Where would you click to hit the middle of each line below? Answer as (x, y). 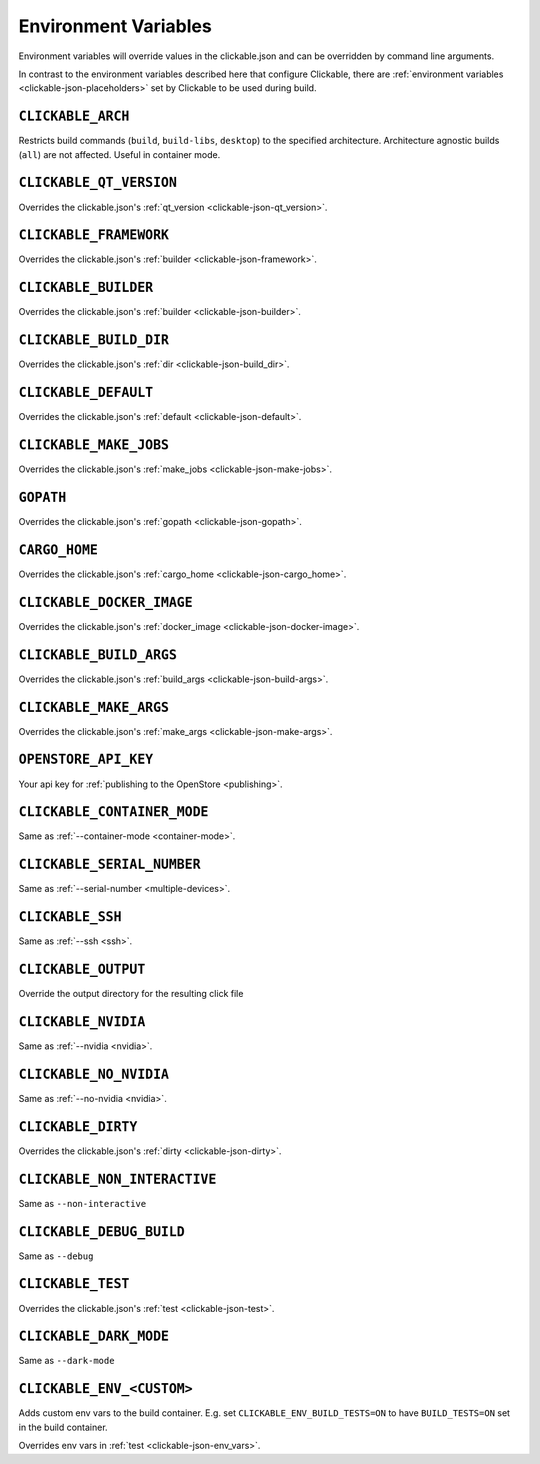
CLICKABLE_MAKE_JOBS (94, 444)
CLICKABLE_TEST (74, 1284)
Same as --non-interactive (82, 1203)
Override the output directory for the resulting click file (131, 994)
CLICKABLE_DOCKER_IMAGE (106, 602)
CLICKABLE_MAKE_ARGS (94, 707)
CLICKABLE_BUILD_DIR (94, 340)
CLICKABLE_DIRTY (78, 1126)
